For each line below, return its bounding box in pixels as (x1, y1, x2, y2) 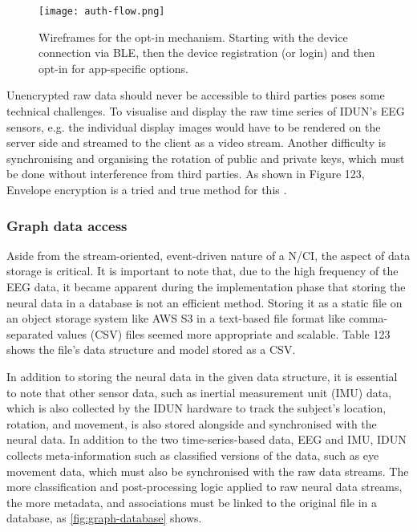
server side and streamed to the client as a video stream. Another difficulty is (6, 134, 387, 151)
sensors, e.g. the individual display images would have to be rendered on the (6, 118, 381, 135)
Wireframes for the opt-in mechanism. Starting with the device (38, 28, 348, 45)
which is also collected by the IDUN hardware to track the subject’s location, (6, 400, 387, 416)
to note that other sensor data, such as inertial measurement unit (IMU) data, (6, 384, 392, 400)
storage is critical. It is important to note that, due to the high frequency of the (6, 262, 399, 279)
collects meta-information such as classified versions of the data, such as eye (6, 446, 379, 463)
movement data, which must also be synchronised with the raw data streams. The (6, 462, 409, 479)
